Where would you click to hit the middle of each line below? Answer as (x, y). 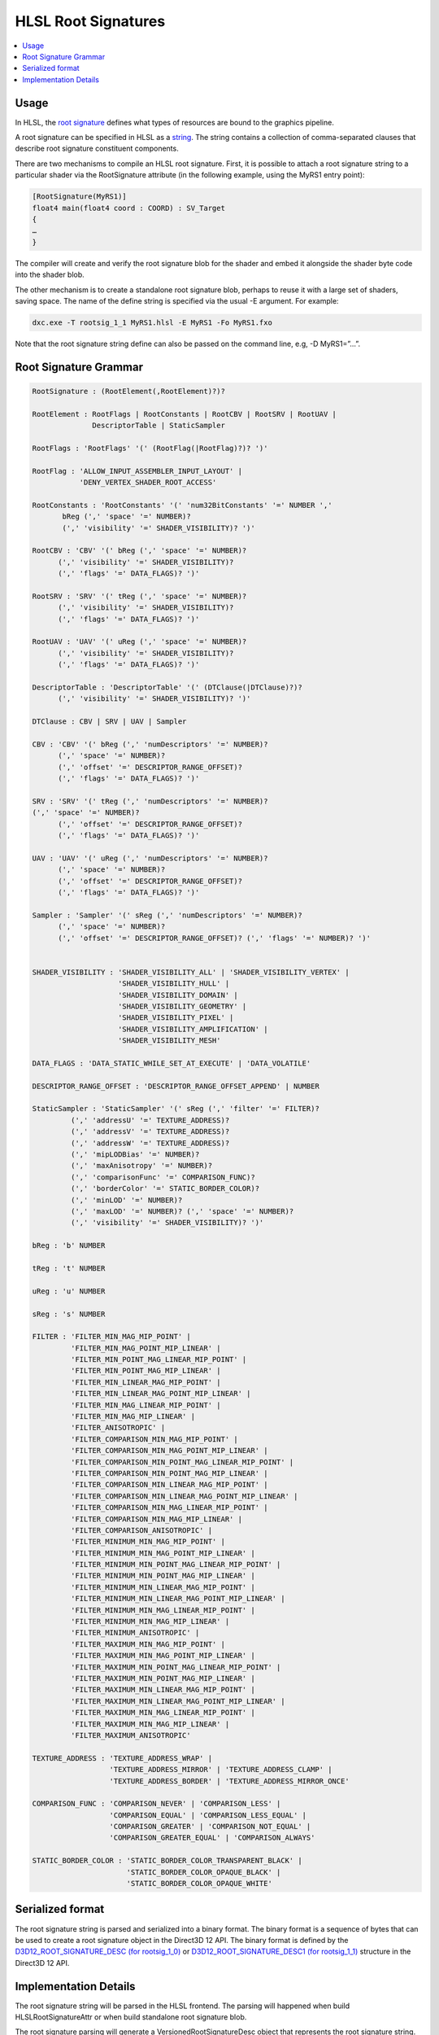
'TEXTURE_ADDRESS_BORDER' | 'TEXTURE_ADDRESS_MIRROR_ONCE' (229, 1781)
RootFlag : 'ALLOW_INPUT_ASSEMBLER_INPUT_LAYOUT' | (137, 471)
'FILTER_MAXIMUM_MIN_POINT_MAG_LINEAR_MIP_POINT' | (176, 1667)
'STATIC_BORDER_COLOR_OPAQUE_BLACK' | (204, 1872)
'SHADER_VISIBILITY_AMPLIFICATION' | (193, 1029)
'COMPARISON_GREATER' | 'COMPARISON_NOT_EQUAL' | (210, 1827)
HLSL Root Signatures (90, 21)
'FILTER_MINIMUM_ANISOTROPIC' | (135, 1633)
